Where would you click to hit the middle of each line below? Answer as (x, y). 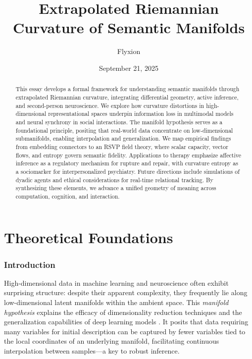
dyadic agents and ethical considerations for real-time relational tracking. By (114, 179)
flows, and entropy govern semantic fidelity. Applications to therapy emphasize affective (128, 155)
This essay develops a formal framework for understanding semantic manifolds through (127, 89)
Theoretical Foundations (89, 237)
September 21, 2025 (129, 68)
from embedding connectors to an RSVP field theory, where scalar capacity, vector (122, 146)
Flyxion (129, 51)
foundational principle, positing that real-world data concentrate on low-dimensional (124, 130)
